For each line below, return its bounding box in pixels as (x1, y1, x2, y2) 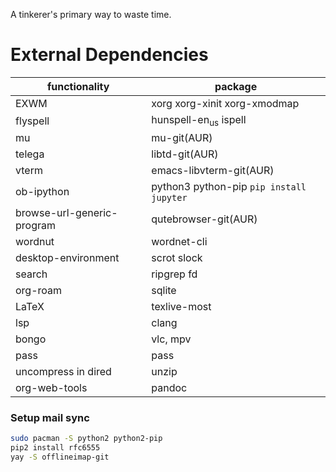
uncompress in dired (15, 365, 112, 379)
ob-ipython (15, 185, 70, 199)
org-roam (15, 284, 63, 298)
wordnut (15, 235, 55, 249)
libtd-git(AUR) (151, 147, 219, 161)
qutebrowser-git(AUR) (151, 212, 258, 226)
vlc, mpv (151, 332, 192, 346)
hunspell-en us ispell (151, 112, 247, 129)
